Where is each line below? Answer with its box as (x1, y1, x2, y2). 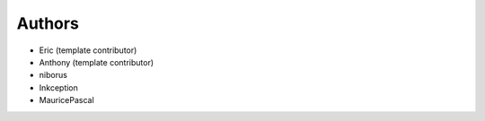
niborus (39, 70, 67, 81)
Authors (16, 13, 80, 33)
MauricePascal (39, 95, 94, 106)
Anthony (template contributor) (39, 56, 154, 67)
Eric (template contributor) (39, 45, 137, 56)
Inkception (39, 82, 78, 93)
